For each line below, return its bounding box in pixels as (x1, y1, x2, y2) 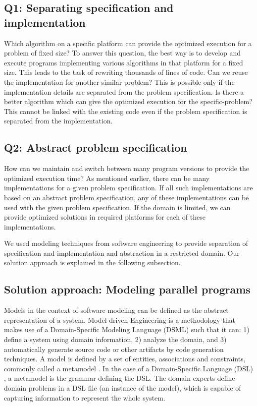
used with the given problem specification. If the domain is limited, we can (4, 202, 231, 212)
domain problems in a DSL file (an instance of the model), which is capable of (4, 383, 241, 393)
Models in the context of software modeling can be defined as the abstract (4, 305, 229, 315)
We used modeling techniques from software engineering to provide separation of (4, 238, 248, 248)
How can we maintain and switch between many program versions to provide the (4, 163, 250, 174)
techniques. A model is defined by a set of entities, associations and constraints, (4, 353, 246, 364)
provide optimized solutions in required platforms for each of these (4, 212, 206, 222)
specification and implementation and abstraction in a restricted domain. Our (4, 247, 240, 258)
